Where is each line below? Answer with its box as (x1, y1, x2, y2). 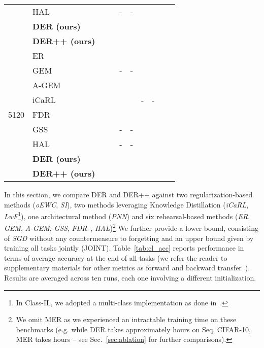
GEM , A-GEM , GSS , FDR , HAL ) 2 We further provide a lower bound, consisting (4, 221, 258, 233)
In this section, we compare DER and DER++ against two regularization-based (4, 189, 253, 199)
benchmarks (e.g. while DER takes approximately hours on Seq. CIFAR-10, (16, 324, 251, 334)
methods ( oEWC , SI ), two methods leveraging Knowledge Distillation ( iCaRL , (4, 199, 249, 210)
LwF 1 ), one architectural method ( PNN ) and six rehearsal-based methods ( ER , (4, 210, 250, 221)
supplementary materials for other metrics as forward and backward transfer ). (4, 262, 250, 273)
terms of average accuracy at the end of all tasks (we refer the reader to (4, 252, 227, 263)
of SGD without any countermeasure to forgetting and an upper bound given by (4, 232, 254, 243)
